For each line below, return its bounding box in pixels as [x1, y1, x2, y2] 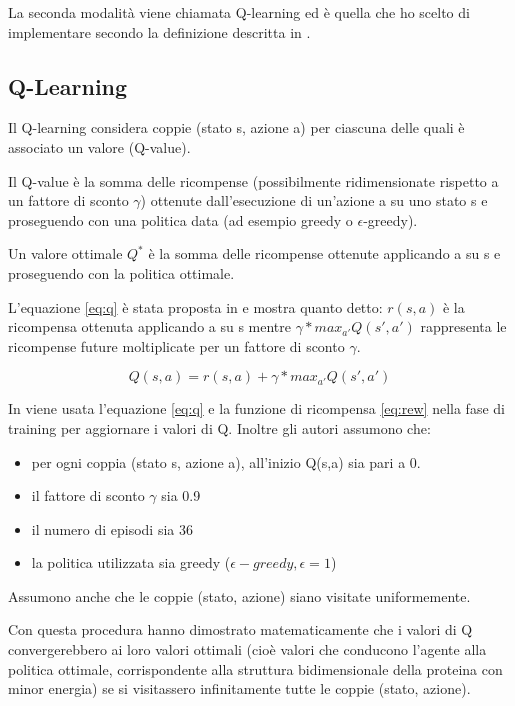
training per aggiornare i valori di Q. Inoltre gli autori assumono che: [8, 417, 431, 438]
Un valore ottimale [8, 243, 123, 264]
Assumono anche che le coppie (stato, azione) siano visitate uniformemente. [8, 585, 471, 606]
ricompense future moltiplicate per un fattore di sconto [8, 335, 345, 356]
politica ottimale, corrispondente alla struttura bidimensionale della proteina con [8, 658, 503, 679]
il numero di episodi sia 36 [31, 518, 193, 539]
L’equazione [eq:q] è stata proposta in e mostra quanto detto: [8, 296, 383, 317]
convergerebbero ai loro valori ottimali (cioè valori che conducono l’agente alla [8, 639, 487, 660]
